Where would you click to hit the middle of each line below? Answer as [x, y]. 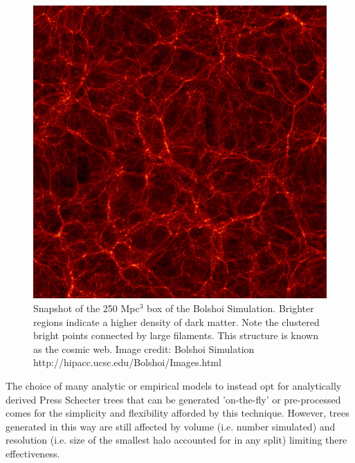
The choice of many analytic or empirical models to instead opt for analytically [174, 386]
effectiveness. [33, 453]
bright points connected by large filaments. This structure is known [176, 335]
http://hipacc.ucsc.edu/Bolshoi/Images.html [127, 362]
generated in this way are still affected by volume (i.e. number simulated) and [171, 426]
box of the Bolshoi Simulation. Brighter [230, 308]
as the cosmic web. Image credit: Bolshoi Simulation [144, 348]
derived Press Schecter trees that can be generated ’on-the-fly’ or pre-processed [173, 399]
